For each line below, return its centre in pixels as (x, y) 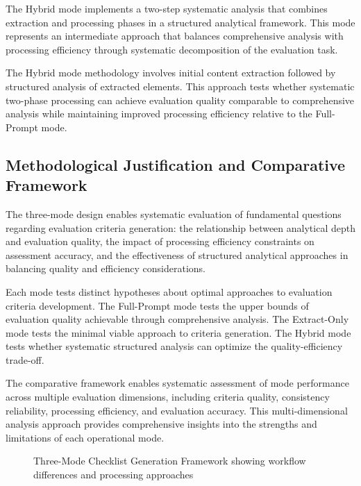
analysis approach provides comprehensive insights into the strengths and (161, 424)
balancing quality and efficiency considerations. (106, 268)
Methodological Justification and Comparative (176, 164)
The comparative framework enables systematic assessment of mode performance (177, 383)
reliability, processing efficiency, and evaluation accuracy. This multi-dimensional (177, 410)
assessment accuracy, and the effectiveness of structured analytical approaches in (177, 254)
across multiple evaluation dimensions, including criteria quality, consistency (168, 397)
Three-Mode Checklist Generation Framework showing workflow (170, 461)
